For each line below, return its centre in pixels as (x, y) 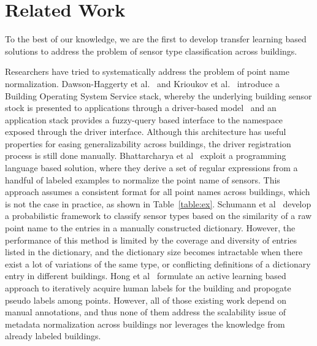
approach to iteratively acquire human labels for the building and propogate (148, 288)
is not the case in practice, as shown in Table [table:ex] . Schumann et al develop (158, 203)
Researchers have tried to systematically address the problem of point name (147, 71)
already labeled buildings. (53, 336)
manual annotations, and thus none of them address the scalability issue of (145, 312)
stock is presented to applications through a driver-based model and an (141, 108)
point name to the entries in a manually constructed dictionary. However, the (150, 228)
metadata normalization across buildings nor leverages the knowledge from (145, 324)
